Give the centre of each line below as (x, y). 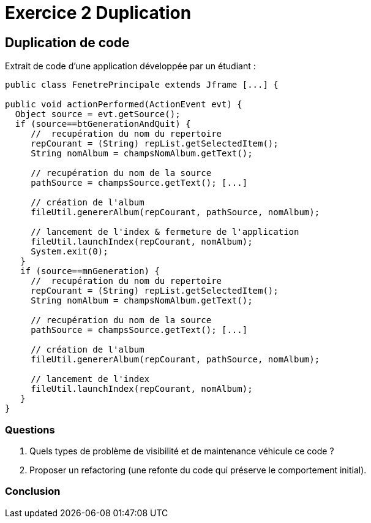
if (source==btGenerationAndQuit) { (103, 124)
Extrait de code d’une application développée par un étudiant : (130, 66)
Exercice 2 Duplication (98, 13)
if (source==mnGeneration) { (90, 271)
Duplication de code (67, 42)
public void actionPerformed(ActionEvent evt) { (124, 105)
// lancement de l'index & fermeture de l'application (165, 232)
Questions (30, 429)
